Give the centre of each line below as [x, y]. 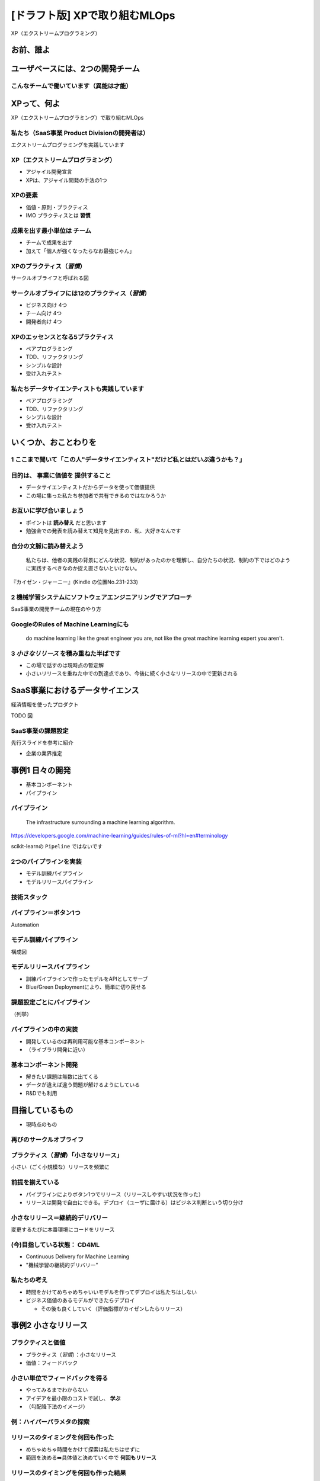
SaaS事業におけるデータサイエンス [75, 690]
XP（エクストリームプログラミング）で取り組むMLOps [77, 118]
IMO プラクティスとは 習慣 [58, 216]
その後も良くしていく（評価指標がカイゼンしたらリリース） [113, 1309]
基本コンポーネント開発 [44, 1065]
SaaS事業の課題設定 [40, 730]
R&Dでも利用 [41, 1093]
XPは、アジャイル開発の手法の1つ [66, 180]
